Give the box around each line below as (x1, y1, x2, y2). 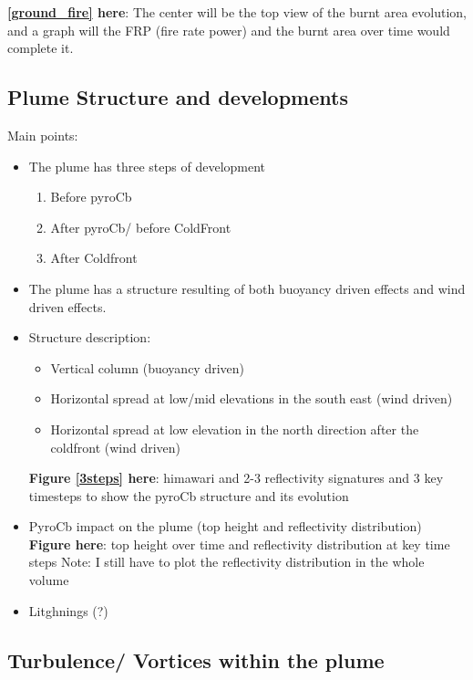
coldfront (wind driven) (50, 437, 181, 456)
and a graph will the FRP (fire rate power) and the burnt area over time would (7, 20, 450, 39)
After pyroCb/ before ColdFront (50, 217, 231, 236)
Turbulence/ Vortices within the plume (7, 645, 385, 674)
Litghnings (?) (28, 601, 108, 620)
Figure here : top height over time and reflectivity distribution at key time (28, 534, 450, 553)
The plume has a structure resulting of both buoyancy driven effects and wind (28, 278, 466, 298)
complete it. (7, 38, 74, 58)
